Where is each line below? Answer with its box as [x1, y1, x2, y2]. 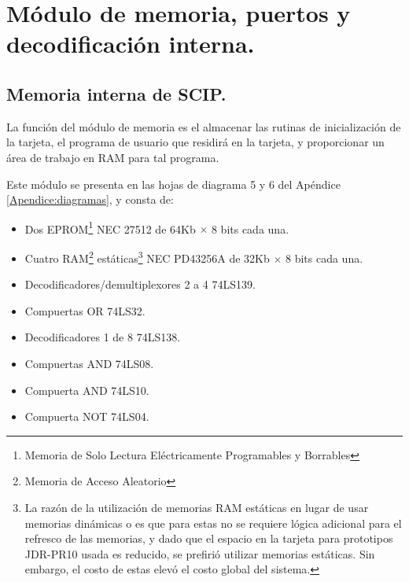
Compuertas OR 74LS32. [24, 302, 146, 319]
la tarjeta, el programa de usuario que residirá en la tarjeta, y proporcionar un [6, 134, 385, 150]
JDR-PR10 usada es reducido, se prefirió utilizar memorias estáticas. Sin [24, 545, 375, 562]
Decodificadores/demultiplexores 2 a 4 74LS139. [24, 276, 256, 293]
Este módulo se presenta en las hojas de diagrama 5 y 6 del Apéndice [6, 175, 341, 192]
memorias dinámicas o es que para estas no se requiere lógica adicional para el [24, 514, 402, 531]
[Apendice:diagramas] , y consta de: [6, 191, 174, 208]
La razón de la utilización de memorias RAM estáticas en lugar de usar [24, 499, 369, 515]
